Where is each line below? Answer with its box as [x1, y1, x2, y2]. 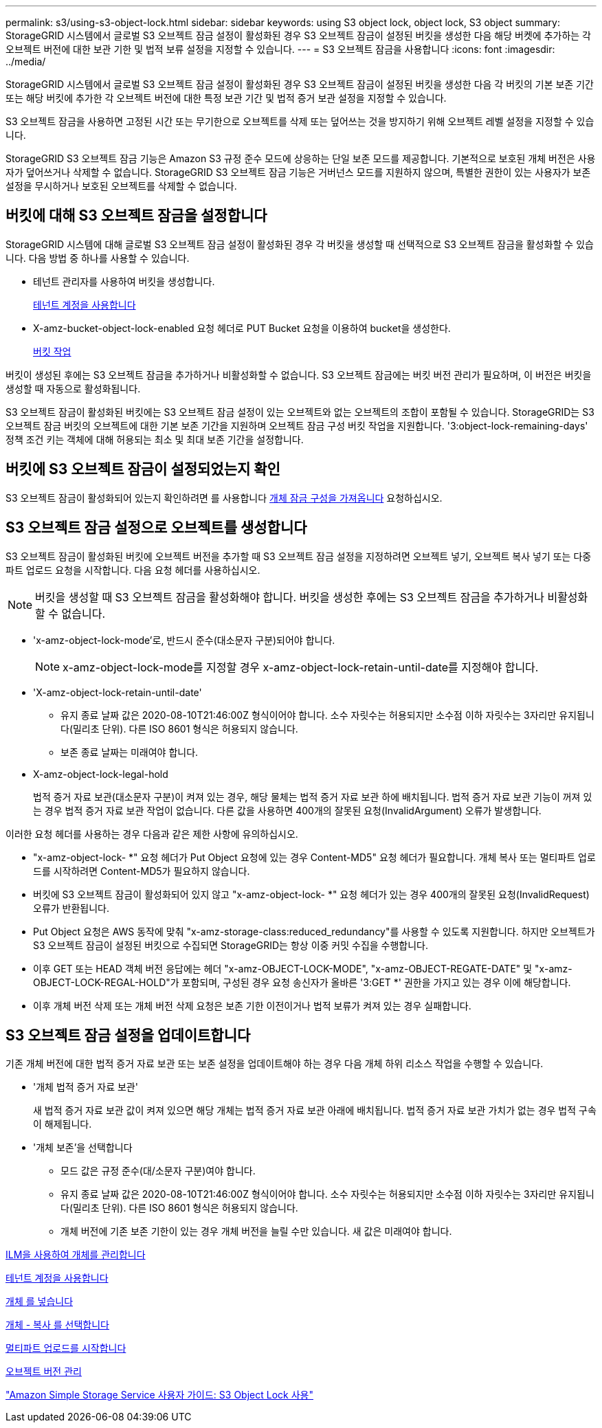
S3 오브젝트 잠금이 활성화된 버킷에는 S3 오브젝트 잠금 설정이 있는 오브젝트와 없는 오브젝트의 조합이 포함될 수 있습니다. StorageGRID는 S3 [5, 405, 594, 418]
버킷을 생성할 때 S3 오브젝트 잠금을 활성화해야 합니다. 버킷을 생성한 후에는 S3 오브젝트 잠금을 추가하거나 [35, 590, 544, 604]
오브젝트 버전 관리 [5, 1365, 82, 1378]
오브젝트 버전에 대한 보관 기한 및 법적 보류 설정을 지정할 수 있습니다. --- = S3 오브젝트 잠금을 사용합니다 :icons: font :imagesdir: [5, 43, 555, 55]
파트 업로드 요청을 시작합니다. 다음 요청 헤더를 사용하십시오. [5, 564, 260, 576]
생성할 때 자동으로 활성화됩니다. [5, 382, 141, 394]
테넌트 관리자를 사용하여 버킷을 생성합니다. [33, 275, 215, 287]
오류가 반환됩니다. [33, 902, 110, 914]
